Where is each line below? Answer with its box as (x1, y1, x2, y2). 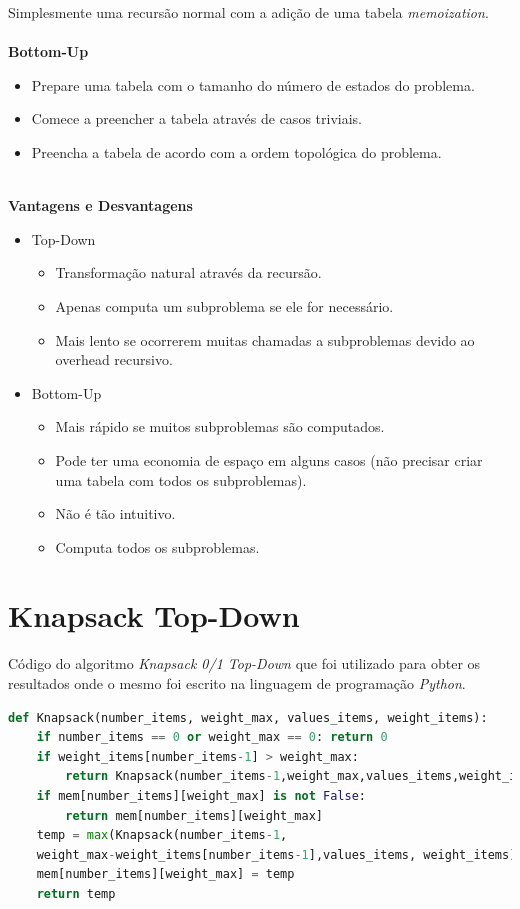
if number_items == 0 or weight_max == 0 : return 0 (36, 730, 388, 745)
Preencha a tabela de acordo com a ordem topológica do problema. (31, 141, 442, 162)
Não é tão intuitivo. (55, 503, 176, 524)
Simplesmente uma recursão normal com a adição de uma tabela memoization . (8, 2, 489, 22)
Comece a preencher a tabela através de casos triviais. (31, 108, 362, 129)
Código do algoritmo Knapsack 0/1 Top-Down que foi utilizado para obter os (8, 653, 481, 674)
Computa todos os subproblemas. (55, 536, 260, 557)
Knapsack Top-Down (8, 595, 300, 636)
